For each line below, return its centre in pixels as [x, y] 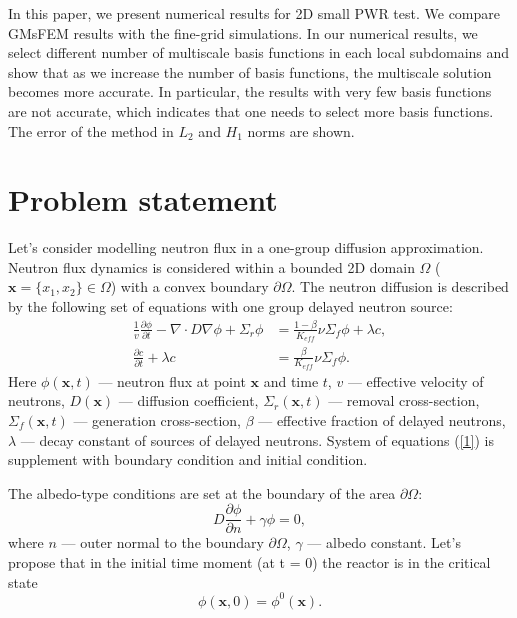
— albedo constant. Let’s [384, 542]
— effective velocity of [415, 380]
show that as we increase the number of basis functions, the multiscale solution [250, 71]
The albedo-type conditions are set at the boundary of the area [202, 492]
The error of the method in [91, 130]
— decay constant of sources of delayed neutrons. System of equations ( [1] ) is [257, 439]
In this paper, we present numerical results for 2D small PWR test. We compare [254, 13]
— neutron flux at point [172, 380]
